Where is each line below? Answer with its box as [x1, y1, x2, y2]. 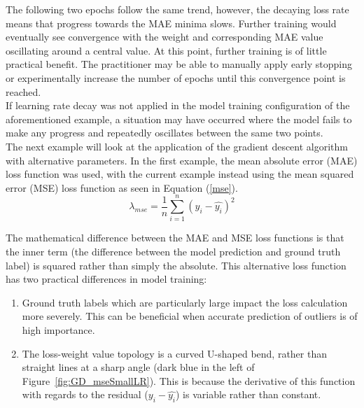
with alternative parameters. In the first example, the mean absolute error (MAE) [6, 153, 358, 167]
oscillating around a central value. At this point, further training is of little [6, 43, 327, 57]
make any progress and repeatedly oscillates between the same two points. [6, 125, 323, 140]
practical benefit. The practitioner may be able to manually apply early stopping [6, 57, 352, 71]
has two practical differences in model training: [6, 272, 207, 286]
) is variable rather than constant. [175, 387, 321, 402]
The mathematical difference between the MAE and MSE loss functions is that [6, 230, 344, 245]
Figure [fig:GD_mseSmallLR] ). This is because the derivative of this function [22, 373, 356, 388]
